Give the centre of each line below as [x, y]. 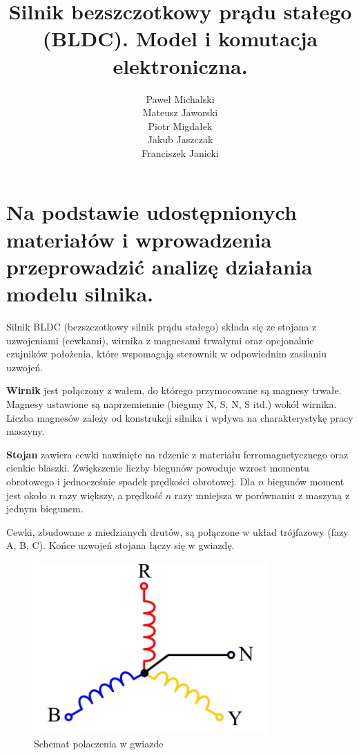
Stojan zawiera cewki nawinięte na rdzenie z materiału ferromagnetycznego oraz [177, 454]
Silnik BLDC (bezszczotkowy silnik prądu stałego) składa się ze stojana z [162, 326]
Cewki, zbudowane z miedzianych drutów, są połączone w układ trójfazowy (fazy [177, 531]
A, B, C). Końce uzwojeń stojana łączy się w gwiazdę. [120, 545]
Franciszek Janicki [180, 152]
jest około [27, 495]
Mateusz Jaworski [180, 112]
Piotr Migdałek [180, 125]
